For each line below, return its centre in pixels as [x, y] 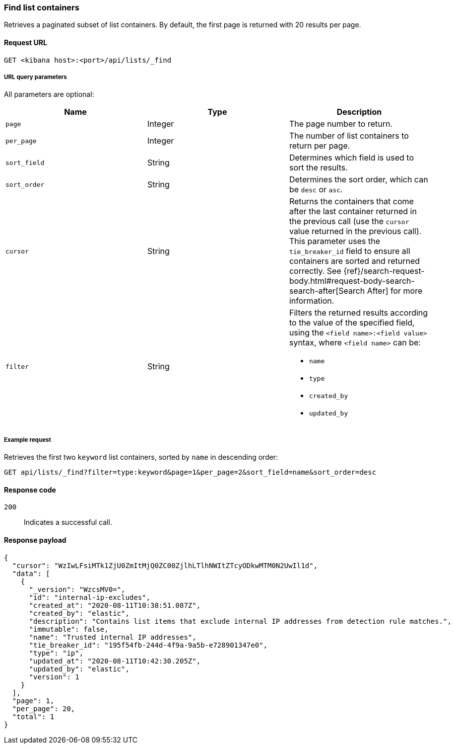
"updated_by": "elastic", [79, 669]
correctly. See [315, 271]
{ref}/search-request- [384, 271]
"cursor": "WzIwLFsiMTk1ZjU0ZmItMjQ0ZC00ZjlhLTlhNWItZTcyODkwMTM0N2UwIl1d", [165, 565]
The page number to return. [341, 124]
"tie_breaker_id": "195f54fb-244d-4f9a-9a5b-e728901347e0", [148, 645]
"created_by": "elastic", [79, 613]
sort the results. [318, 168]
